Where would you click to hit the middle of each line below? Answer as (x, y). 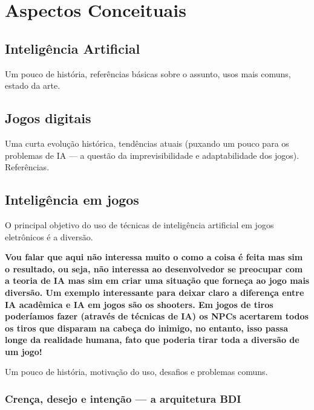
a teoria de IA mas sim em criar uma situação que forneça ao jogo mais (157, 280)
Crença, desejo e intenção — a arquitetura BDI (123, 399)
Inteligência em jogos (72, 200)
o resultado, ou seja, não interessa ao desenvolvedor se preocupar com (154, 268)
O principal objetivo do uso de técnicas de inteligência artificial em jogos (139, 224)
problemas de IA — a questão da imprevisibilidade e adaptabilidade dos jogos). (152, 155)
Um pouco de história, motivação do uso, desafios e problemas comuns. (136, 372)
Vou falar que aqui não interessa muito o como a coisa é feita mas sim (154, 257)
